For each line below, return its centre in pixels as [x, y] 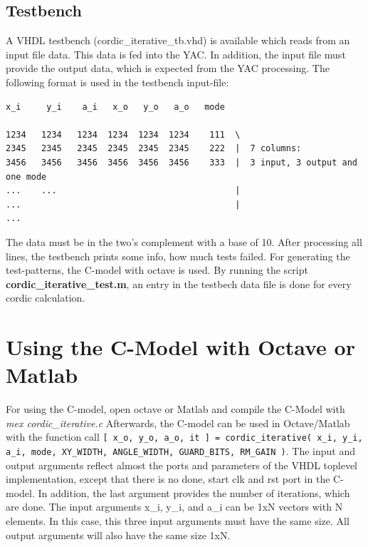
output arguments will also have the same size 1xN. [118, 535]
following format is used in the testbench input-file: [117, 82]
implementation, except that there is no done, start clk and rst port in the [168, 479]
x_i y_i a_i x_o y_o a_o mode [115, 107]
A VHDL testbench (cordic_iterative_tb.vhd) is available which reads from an [178, 40]
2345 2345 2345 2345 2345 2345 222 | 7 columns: [154, 149]
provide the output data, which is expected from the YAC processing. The [168, 68]
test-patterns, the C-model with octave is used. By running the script [157, 270]
